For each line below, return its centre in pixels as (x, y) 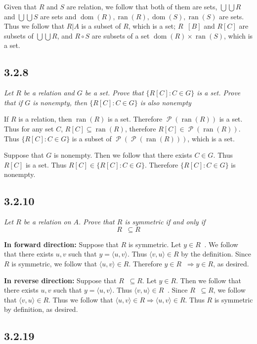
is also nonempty (166, 102)
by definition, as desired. (41, 309)
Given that (21, 6)
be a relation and (49, 93)
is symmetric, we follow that (54, 263)
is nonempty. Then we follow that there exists (123, 155)
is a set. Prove (219, 93)
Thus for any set (29, 128)
